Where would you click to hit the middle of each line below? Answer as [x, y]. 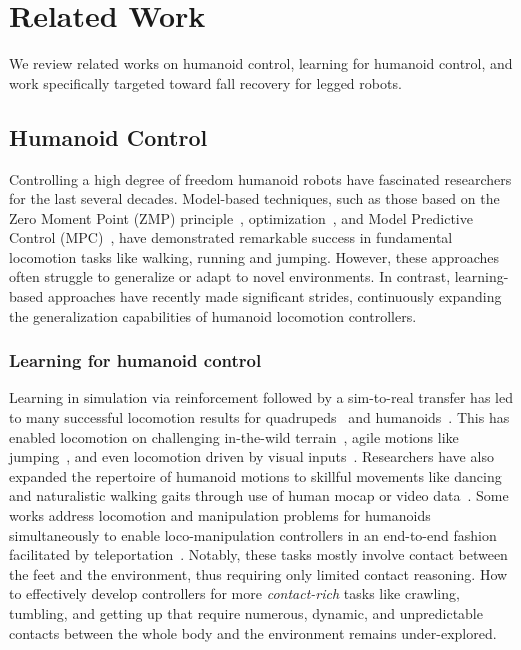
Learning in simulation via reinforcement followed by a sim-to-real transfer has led [261, 397]
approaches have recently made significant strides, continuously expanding [274, 296]
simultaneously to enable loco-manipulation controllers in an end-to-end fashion [253, 534]
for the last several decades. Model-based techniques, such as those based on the [254, 198]
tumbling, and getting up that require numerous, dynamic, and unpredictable [246, 613]
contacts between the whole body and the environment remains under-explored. [253, 632]
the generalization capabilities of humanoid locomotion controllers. [213, 315]
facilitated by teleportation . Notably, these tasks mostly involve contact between [258, 554]
